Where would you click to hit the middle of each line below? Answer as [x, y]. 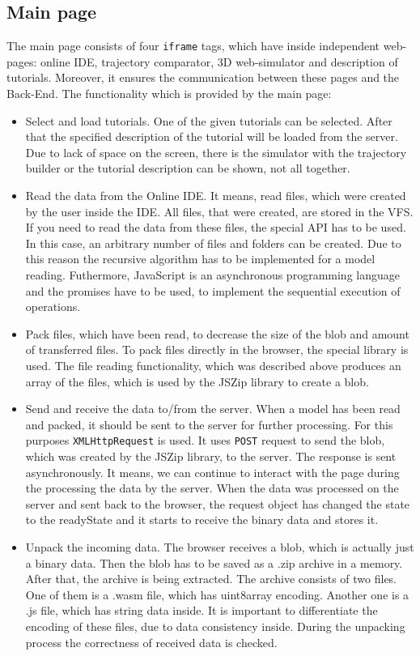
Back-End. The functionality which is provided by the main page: [169, 94]
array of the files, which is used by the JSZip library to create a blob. [197, 381]
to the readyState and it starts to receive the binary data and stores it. [202, 520]
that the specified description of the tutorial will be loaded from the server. [212, 136]
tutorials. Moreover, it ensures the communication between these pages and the [203, 77]
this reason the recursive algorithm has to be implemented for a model [200, 259]
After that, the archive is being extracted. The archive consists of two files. [211, 579]
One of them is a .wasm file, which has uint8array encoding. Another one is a [217, 594]
